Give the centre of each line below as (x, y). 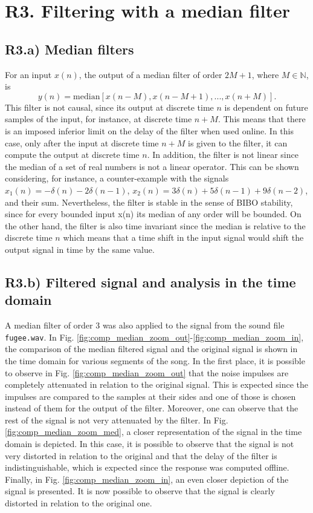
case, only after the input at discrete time (82, 142)
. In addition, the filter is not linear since (223, 155)
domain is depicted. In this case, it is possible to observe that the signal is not (150, 444)
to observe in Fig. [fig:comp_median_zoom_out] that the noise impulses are (147, 372)
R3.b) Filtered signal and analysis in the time (150, 282)
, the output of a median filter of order (150, 74)
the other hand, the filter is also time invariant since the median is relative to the (155, 225)
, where (265, 74)
